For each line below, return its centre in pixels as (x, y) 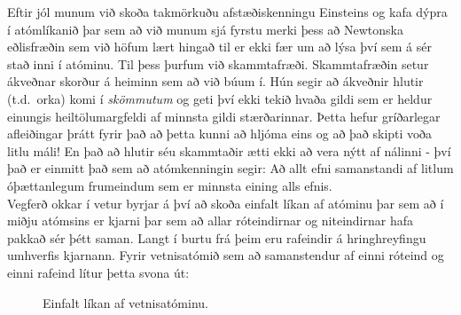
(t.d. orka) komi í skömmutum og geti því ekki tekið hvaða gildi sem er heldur (220, 98)
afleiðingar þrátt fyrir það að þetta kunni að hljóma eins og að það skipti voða (220, 134)
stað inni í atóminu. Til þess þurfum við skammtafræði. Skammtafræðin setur (218, 63)
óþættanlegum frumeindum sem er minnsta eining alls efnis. (170, 185)
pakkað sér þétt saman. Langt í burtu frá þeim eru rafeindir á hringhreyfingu (217, 237)
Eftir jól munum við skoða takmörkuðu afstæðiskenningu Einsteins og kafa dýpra (227, 12)
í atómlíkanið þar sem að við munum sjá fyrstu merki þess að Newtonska (205, 29)
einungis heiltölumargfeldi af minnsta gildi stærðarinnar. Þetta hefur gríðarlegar (224, 116)
